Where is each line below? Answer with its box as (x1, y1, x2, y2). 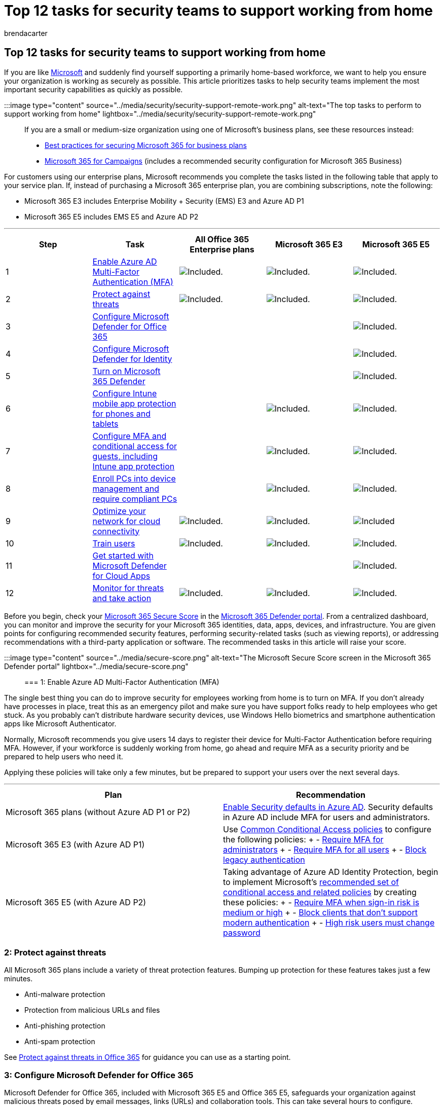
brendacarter (4, 28, 48, 38)
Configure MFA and (92, 430, 167, 441)
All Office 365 (195, 234, 249, 244)
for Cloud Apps (92, 570, 151, 581)
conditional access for (92, 440, 177, 451)
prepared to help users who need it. (4, 752, 123, 761)
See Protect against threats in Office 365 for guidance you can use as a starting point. (4, 1053, 291, 1062)
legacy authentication (223, 854, 305, 865)
